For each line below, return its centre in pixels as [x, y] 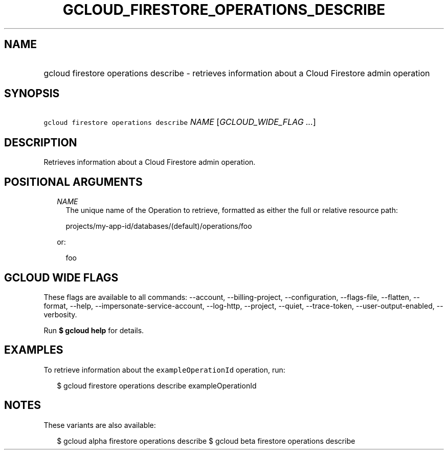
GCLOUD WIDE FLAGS [61, 277]
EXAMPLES [34, 350]
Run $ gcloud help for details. [94, 330]
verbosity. [60, 314]
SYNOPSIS [32, 94]
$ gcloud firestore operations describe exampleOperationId [157, 385]
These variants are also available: [100, 425]
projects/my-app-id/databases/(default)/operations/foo [159, 226]
